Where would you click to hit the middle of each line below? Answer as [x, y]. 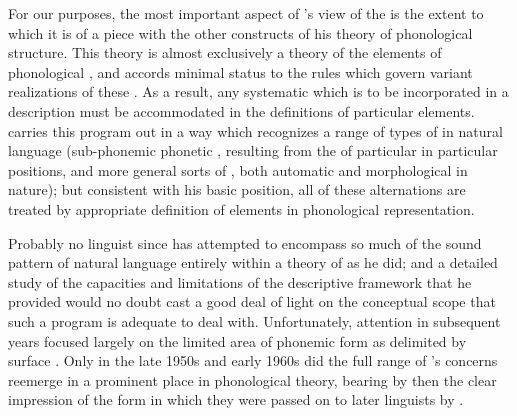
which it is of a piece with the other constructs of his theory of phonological [240, 32]
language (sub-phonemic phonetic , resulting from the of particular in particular [253, 150]
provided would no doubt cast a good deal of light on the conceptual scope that [252, 301]
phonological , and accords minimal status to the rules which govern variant [240, 71]
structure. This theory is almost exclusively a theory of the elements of [225, 52]
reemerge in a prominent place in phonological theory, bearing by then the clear [252, 379]
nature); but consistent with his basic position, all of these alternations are [237, 189]
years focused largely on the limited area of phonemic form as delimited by [237, 340]
